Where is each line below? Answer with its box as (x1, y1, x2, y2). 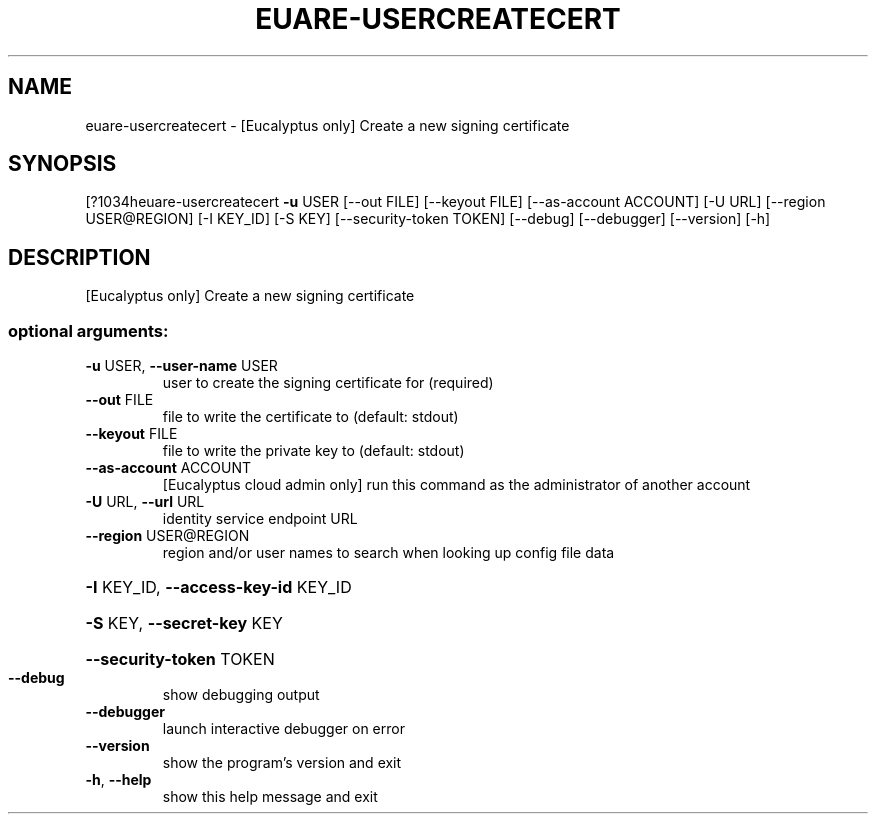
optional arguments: (8, 320, 169, 341)
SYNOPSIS (8, 151, 117, 177)
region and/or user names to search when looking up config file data (162, 544, 615, 562)
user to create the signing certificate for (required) (162, 374, 494, 392)
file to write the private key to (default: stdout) (162, 442, 465, 460)
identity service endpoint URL (162, 510, 358, 528)
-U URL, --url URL (85, 493, 205, 511)
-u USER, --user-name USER (85, 357, 278, 375)
